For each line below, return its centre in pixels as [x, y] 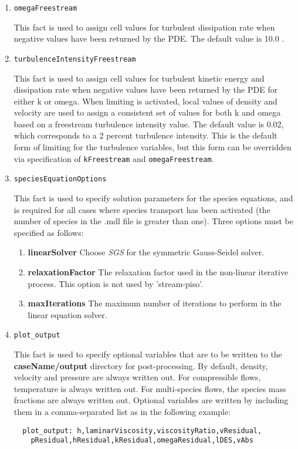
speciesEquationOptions [60, 179]
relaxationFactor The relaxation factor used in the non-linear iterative [158, 271]
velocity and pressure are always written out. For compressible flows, [137, 377]
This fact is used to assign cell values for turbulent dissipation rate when [144, 27]
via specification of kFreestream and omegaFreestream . [114, 158]
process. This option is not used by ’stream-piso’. [116, 283]
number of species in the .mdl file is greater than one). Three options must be [153, 221]
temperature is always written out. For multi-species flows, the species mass [150, 388]
